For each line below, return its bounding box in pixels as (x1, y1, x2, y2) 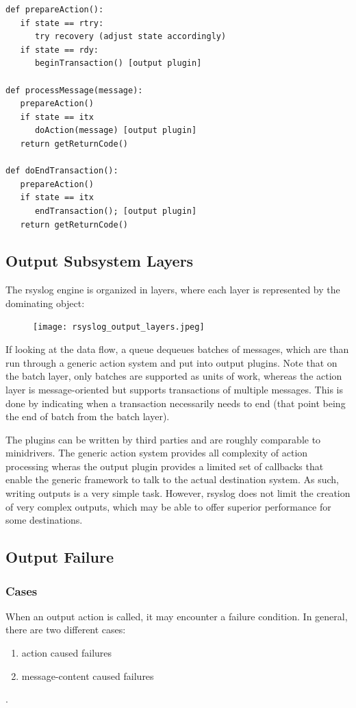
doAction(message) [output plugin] (34, 125, 197, 136)
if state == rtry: (20, 18, 104, 28)
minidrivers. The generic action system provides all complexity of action (5, 445, 308, 460)
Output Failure (5, 546, 114, 567)
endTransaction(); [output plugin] (34, 206, 197, 216)
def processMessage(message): (5, 85, 143, 95)
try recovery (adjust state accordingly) (34, 32, 227, 42)
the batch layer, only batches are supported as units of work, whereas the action (5, 369, 342, 383)
